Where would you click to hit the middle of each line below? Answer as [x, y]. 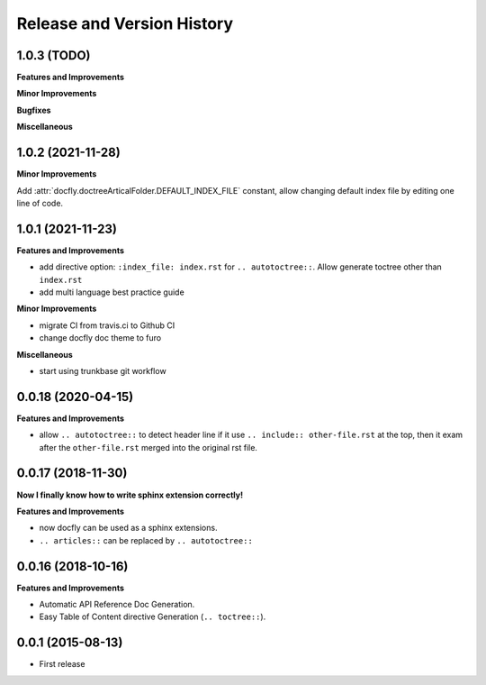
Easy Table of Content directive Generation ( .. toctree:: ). [153, 616]
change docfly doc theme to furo [100, 338]
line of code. [40, 203]
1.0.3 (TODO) [54, 55]
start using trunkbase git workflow [103, 370]
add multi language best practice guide [112, 292]
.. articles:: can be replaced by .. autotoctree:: [146, 540]
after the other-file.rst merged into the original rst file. [148, 447]
